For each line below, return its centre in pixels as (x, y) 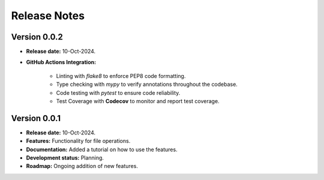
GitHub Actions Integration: (61, 62)
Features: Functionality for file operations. (78, 141)
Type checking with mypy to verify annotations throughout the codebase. (147, 85)
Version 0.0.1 (36, 118)
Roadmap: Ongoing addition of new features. (82, 166)
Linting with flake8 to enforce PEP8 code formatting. (121, 76)
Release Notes (48, 16)
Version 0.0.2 (37, 37)
